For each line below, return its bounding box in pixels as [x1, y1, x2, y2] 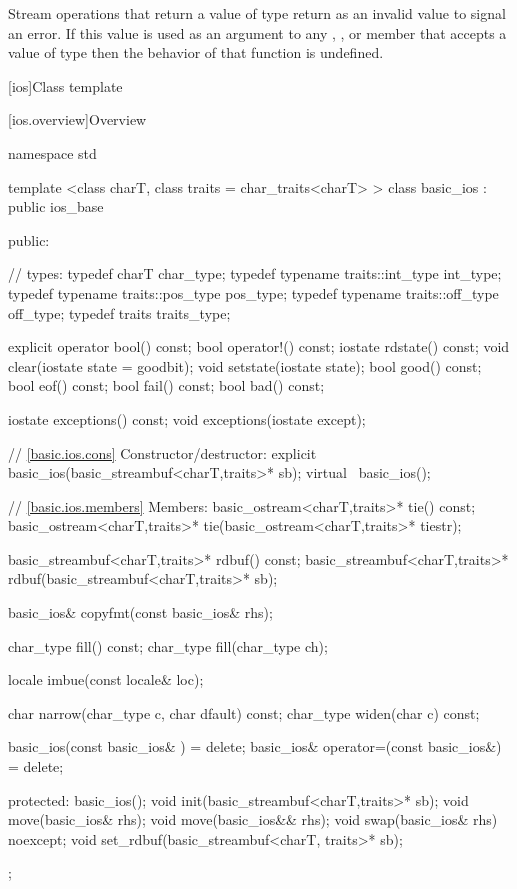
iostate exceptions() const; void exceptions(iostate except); [8, 408, 366, 429]
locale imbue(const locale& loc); [8, 669, 204, 690]
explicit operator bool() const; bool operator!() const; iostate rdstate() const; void [8, 336, 510, 357]
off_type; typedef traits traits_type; [8, 302, 231, 323]
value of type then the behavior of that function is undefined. [8, 42, 384, 63]
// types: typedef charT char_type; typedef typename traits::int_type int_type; [8, 263, 502, 284]
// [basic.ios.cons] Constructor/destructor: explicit [8, 442, 317, 463]
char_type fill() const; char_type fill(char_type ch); [8, 635, 328, 656]
